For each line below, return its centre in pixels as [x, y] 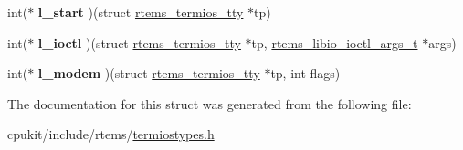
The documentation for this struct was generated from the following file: [210, 103]
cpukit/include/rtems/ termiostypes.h [111, 134]
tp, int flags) [305, 73]
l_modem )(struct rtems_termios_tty [149, 73]
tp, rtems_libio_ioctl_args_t [335, 42]
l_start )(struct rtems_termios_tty [141, 12]
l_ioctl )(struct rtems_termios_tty [139, 42]
